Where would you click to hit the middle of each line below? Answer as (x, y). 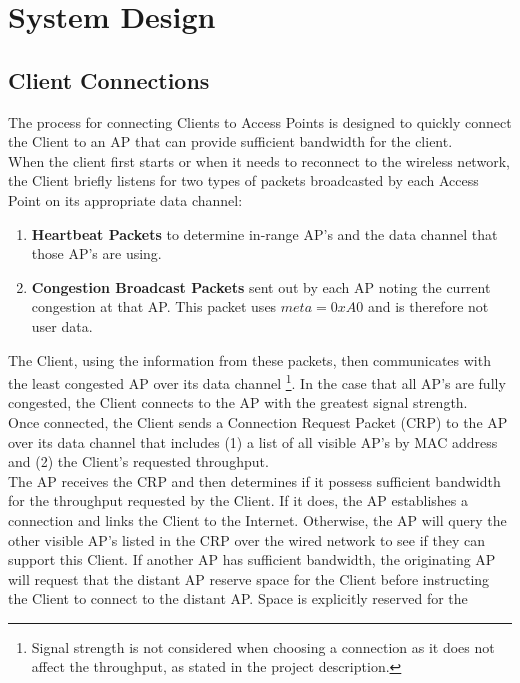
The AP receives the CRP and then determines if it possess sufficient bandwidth (254, 480)
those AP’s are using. (96, 253)
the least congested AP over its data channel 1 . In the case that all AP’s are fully (257, 381)
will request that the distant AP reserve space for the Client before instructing (249, 578)
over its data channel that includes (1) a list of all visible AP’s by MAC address (253, 441)
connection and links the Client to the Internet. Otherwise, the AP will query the (257, 519)
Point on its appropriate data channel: (125, 199)
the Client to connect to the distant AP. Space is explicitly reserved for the (238, 598)
